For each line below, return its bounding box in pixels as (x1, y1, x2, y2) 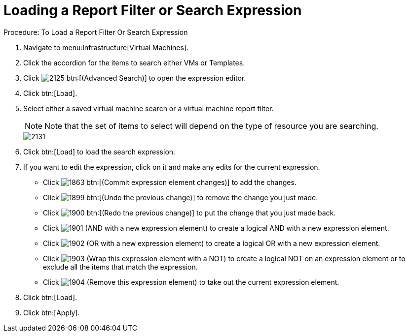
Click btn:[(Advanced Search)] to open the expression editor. (23, 73, 246, 82)
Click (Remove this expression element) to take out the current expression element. (43, 277, 339, 286)
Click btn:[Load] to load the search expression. (23, 147, 176, 156)
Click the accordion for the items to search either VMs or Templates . (23, 58, 245, 67)
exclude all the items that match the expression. (43, 262, 198, 271)
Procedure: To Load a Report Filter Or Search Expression (3, 28, 188, 36)
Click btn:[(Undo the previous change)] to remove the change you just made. (43, 193, 318, 202)
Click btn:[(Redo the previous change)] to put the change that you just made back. (43, 208, 336, 217)
